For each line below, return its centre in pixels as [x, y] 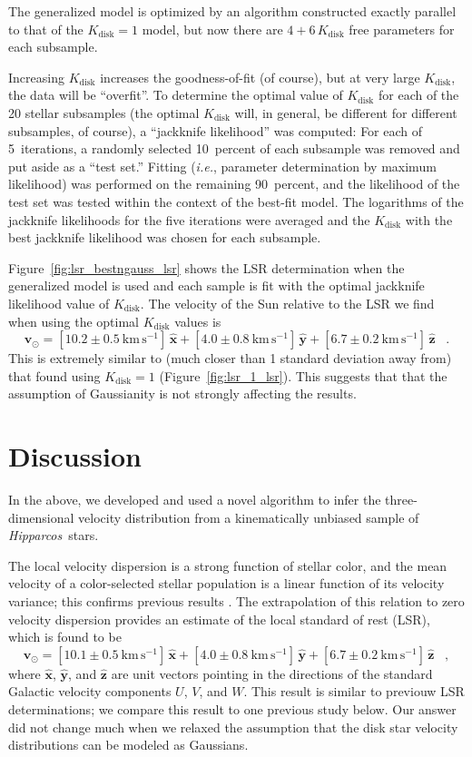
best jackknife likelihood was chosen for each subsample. [165, 237]
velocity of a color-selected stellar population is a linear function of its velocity [226, 583]
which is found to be [65, 637]
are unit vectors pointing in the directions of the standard [272, 673]
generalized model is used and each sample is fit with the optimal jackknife [216, 285]
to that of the [46, 29]
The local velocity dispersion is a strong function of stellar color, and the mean [228, 565]
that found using [54, 375]
